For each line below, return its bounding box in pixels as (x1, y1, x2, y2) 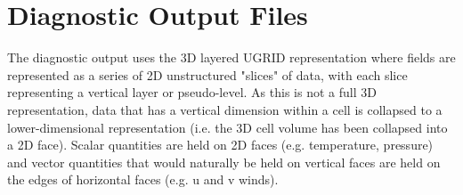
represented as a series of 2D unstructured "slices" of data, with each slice (7, 65, 408, 84)
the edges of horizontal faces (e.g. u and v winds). (7, 170, 279, 189)
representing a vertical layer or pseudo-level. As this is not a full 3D (7, 83, 377, 102)
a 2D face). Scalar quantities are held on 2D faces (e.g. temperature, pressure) (7, 135, 434, 154)
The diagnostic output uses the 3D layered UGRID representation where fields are (7, 48, 456, 67)
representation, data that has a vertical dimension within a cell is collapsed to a (7, 100, 443, 118)
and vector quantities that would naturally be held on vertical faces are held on (7, 152, 441, 171)
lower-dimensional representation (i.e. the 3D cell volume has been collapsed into (7, 118, 448, 136)
